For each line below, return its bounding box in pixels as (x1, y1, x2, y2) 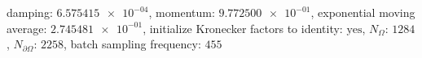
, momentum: (148, 4, 215, 20)
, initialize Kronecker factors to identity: (143, 19, 343, 36)
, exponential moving (310, 4, 415, 20)
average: (7, 19, 47, 36)
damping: (7, 4, 53, 20)
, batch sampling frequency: (63, 35, 201, 52)
